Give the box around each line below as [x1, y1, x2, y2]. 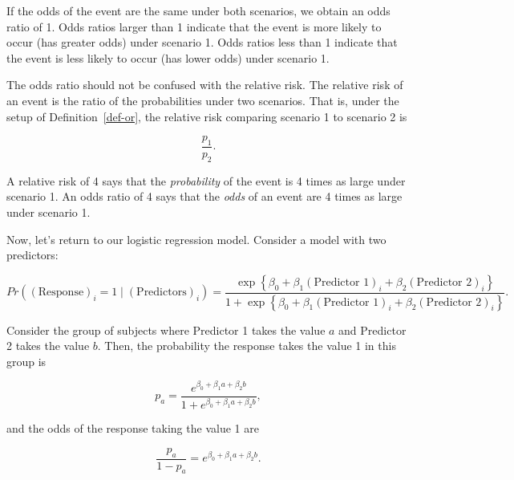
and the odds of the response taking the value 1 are [6, 420, 259, 437]
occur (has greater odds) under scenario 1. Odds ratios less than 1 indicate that [6, 34, 398, 51]
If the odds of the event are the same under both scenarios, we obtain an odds [6, 2, 391, 18]
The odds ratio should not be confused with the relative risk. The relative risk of [6, 76, 403, 93]
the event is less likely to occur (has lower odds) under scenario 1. [6, 49, 330, 66]
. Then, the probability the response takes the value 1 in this [97, 337, 396, 354]
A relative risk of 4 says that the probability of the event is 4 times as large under [6, 172, 406, 189]
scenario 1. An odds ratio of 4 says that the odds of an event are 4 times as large [6, 188, 403, 205]
